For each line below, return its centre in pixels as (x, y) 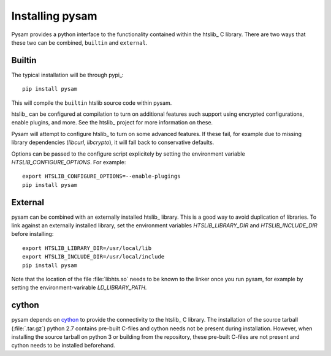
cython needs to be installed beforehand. (63, 346)
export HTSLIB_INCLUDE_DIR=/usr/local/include (93, 257)
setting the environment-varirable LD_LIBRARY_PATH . (79, 287)
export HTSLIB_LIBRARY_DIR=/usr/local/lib (87, 248)
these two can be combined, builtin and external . (79, 42)
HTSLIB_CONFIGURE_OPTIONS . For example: (69, 162)
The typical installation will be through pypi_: (67, 75)
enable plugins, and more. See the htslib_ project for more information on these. (112, 123)
